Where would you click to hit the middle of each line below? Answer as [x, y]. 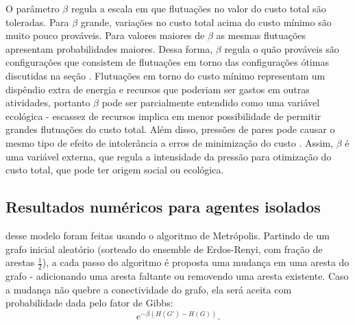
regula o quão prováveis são [282, 48]
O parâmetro [33, 8]
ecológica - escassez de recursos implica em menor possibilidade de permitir [163, 116]
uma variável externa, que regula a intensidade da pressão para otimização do [169, 156]
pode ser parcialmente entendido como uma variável [211, 103]
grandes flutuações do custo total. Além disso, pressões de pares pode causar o [170, 129]
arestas [20, 262]
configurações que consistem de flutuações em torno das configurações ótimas [167, 62]
